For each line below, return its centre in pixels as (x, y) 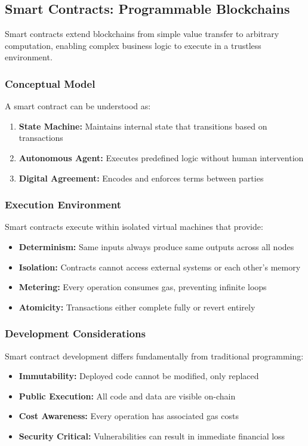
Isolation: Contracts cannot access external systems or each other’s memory (160, 267)
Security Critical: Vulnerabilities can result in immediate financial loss (152, 436)
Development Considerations (75, 333)
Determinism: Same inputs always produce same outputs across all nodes (156, 246)
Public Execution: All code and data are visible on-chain (127, 396)
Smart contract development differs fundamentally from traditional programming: (154, 356)
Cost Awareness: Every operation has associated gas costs (129, 416)
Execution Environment (63, 204)
